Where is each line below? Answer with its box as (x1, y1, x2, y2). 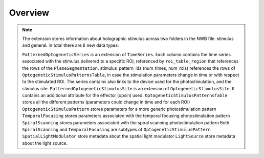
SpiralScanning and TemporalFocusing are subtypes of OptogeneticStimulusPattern (22, 127, 211, 133)
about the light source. (22, 140, 68, 146)
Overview (9, 7, 49, 18)
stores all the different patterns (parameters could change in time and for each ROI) (22, 99, 190, 105)
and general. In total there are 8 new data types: (22, 42, 119, 48)
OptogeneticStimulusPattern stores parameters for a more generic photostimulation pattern (22, 106, 217, 112)
